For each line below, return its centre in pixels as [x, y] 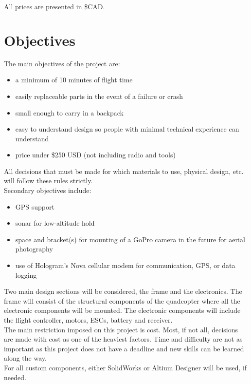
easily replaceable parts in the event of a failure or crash [99, 96]
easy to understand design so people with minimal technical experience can [127, 129]
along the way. [25, 358]
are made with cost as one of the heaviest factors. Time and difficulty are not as [123, 339]
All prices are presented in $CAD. [54, 6]
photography [34, 249]
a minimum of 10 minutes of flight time [74, 80]
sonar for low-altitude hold [55, 223]
